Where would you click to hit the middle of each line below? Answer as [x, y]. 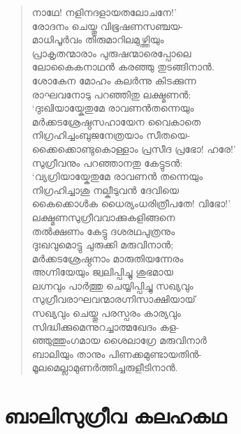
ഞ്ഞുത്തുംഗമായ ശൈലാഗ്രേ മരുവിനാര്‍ [119, 340]
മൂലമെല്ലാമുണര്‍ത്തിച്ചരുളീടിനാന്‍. [105, 367]
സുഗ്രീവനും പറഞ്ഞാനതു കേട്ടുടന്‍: [107, 162]
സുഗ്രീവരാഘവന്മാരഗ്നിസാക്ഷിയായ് [114, 299]
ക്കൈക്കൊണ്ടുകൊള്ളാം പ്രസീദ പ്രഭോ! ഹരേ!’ [134, 148]
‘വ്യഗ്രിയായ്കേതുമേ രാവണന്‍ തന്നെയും [117, 176]
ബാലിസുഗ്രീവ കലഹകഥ [115, 416]
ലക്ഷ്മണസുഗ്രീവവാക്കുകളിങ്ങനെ [103, 217]
